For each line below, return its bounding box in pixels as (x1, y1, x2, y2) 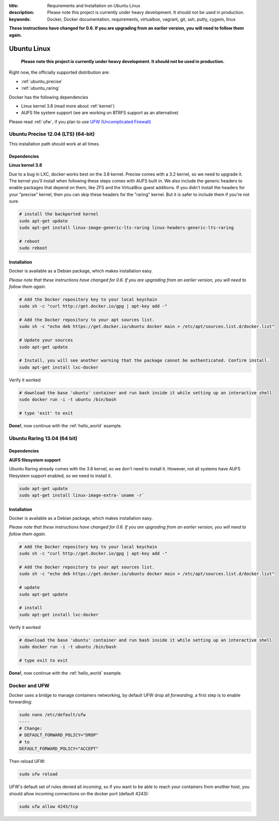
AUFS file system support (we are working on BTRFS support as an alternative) (21, 110, 179, 116)
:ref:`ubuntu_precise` (21, 78, 63, 84)
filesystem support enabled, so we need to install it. (9, 473, 112, 479)
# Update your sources (19, 338, 73, 343)
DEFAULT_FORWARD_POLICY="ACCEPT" (19, 746, 99, 752)
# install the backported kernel (19, 211, 99, 217)
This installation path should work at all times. (9, 141, 100, 146)
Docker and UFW (9, 682, 50, 689)
